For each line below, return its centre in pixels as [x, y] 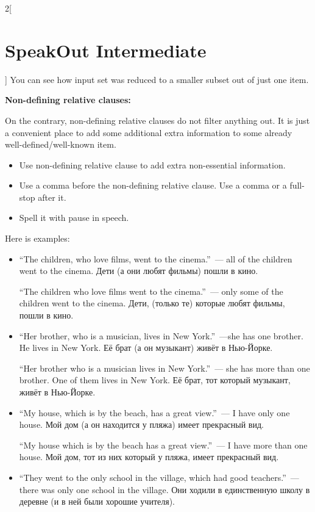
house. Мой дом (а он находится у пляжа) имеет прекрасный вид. [141, 424]
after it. [52, 197]
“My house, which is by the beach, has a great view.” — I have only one [154, 412]
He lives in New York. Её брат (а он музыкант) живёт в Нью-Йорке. [146, 348]
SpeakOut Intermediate [106, 50]
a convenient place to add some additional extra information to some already [149, 132]
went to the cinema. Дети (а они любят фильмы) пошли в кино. [139, 271]
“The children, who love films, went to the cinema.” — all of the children [156, 258]
